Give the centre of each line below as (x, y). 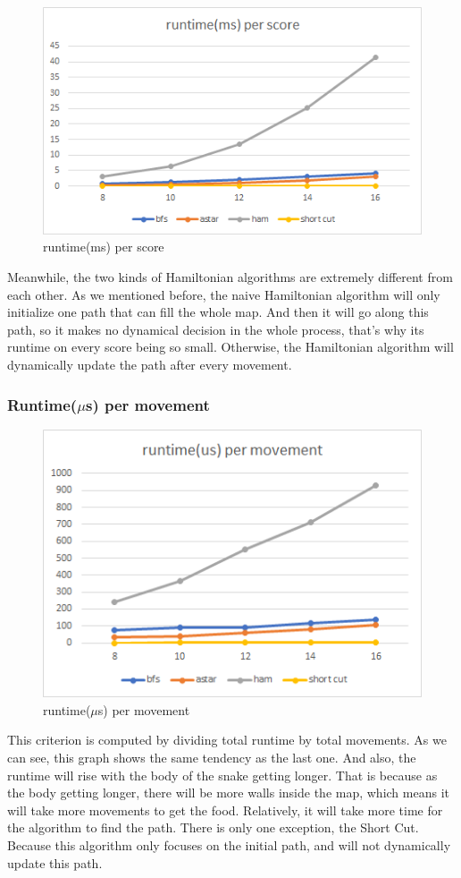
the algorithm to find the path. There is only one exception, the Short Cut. (213, 827)
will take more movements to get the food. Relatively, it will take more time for (225, 810)
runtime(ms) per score (104, 247)
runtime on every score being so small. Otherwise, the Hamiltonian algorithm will (230, 347)
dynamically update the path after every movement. (150, 365)
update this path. (55, 862)
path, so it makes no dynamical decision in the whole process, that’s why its (216, 329)
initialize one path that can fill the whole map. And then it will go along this (218, 312)
